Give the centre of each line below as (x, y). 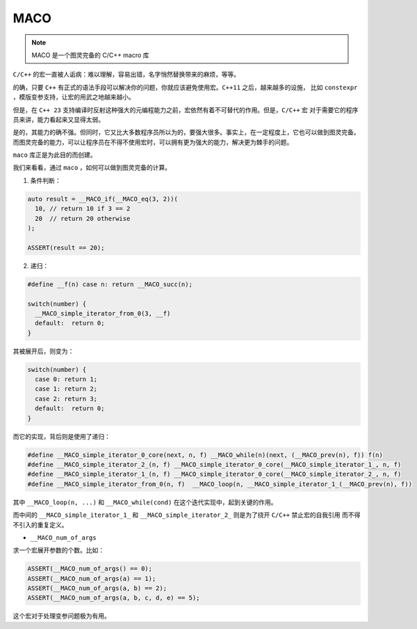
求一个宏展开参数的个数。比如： (58, 550)
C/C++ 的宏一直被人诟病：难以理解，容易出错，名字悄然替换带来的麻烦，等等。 (126, 75)
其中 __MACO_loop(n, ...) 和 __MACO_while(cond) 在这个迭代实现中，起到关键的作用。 (145, 502)
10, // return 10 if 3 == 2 (83, 209)
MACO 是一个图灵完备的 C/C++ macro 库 (90, 55)
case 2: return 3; (66, 398)
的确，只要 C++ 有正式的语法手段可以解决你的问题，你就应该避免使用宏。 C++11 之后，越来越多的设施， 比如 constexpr (185, 87)
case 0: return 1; (66, 379)
